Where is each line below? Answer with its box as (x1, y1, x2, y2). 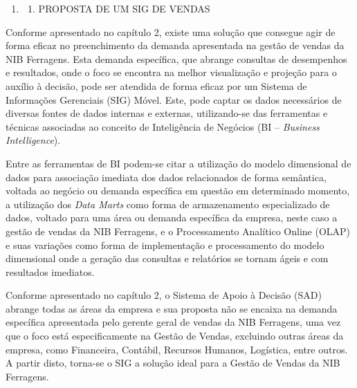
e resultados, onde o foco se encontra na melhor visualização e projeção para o (6, 65, 337, 80)
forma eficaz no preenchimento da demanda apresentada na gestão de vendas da (6, 38, 345, 53)
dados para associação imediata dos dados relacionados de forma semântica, (6, 169, 327, 184)
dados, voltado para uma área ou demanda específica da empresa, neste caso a (6, 210, 338, 225)
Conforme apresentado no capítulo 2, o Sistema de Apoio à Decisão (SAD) (6, 288, 322, 302)
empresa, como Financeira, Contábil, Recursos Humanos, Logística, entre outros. (6, 342, 348, 356)
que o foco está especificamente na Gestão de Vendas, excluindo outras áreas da (6, 329, 344, 343)
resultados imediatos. (6, 264, 95, 279)
